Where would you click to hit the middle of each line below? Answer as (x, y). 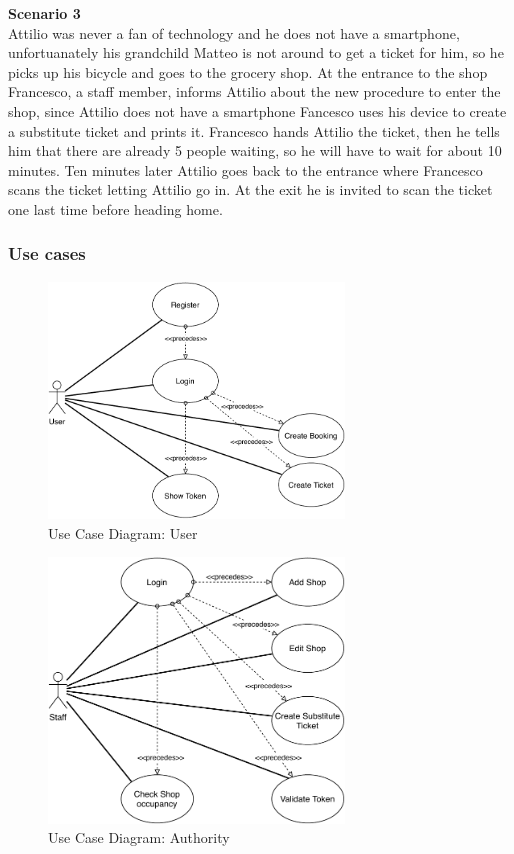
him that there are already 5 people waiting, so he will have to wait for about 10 (255, 150)
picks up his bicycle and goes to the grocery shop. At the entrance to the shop (248, 71)
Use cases (47, 253)
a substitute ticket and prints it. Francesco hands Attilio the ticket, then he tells (254, 130)
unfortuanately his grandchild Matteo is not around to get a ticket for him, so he (256, 52)
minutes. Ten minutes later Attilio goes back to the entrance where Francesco (245, 169)
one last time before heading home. (115, 208)
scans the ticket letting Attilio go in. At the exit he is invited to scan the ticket (250, 189)
